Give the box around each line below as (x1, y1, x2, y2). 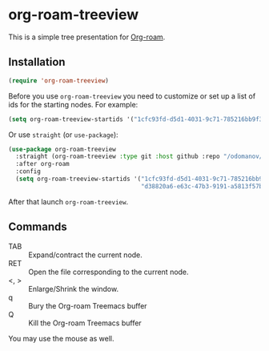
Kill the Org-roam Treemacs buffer (28, 318, 142, 328)
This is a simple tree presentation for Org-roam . (8, 32, 166, 42)
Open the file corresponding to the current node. (28, 267, 190, 276)
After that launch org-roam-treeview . (8, 196, 129, 206)
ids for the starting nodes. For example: (8, 99, 139, 109)
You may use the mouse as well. (8, 333, 114, 343)
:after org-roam (15, 160, 70, 168)
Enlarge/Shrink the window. (28, 284, 118, 293)
